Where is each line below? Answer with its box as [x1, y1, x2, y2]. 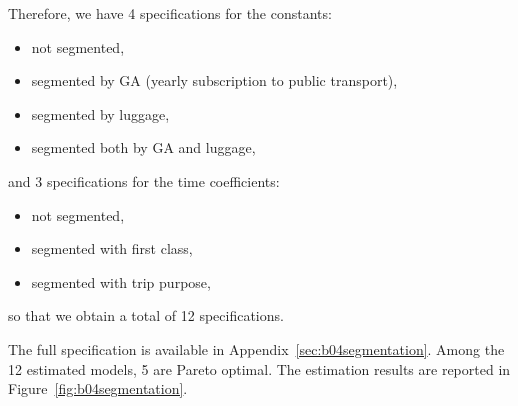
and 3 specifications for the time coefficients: [8, 170, 280, 191]
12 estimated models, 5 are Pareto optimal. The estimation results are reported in [8, 358, 511, 379]
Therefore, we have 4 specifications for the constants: [8, 3, 332, 23]
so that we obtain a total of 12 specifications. [8, 305, 284, 326]
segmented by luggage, [31, 103, 170, 124]
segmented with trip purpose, [31, 271, 211, 292]
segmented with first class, [31, 238, 193, 259]
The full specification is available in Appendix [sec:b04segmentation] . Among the [8, 338, 505, 359]
